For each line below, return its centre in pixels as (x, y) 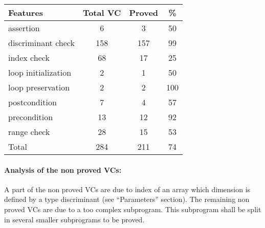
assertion (24, 28)
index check (29, 58)
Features (26, 13)
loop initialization (40, 72)
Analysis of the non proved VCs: (63, 169)
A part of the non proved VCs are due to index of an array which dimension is (127, 189)
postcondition (32, 102)
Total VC (102, 13)
